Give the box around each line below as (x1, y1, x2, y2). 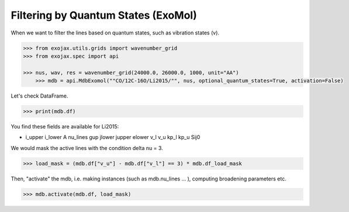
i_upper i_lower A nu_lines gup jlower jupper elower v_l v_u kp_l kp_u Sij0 (25, 134, 201, 141)
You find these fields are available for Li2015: (11, 123, 119, 130)
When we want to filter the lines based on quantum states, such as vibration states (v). (11, 29, 219, 36)
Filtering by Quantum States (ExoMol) (11, 9, 197, 22)
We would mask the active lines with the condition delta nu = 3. (11, 144, 163, 151)
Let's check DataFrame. (11, 92, 68, 99)
